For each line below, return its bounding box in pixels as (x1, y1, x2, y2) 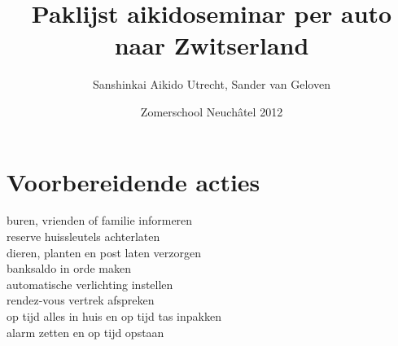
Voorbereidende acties (7, 164, 260, 198)
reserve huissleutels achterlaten (7, 228, 160, 245)
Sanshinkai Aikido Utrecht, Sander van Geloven (93, 76, 330, 93)
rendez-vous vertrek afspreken (7, 291, 155, 309)
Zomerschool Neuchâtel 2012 (140, 103, 283, 120)
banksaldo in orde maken (7, 260, 131, 277)
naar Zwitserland (114, 28, 309, 62)
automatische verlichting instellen (7, 275, 173, 292)
